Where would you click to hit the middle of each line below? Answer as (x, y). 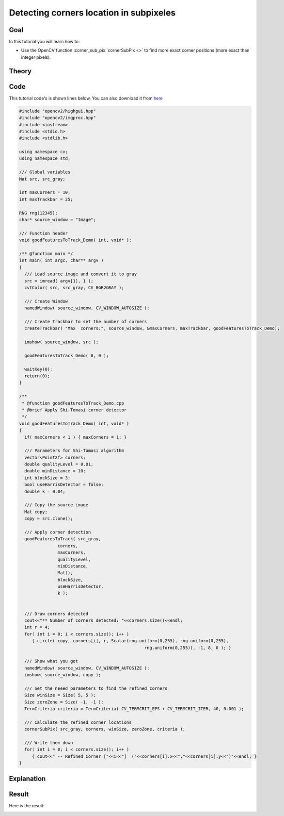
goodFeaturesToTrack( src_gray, (63, 539)
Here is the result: (27, 805)
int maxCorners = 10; (45, 192)
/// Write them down (49, 743)
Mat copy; (36, 512)
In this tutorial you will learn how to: (44, 42)
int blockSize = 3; (47, 478)
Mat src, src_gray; (42, 179)
